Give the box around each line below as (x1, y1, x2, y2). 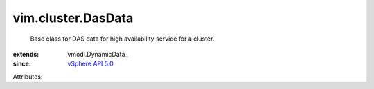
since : (12, 59, 31, 68)
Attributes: (12, 72, 43, 81)
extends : (12, 50, 39, 58)
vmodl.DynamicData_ (67, 50, 128, 58)
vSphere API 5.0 (67, 59, 114, 68)
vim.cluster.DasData (12, 10, 134, 26)
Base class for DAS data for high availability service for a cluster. (30, 34, 215, 43)
